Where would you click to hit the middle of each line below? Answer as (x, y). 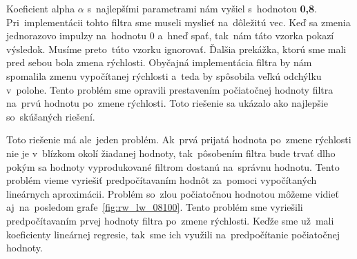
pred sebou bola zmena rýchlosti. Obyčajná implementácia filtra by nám (159, 62)
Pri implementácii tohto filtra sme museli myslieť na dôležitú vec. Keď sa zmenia (178, 22)
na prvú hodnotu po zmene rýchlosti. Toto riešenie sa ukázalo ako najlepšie (167, 103)
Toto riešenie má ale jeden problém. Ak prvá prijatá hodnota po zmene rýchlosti (179, 139)
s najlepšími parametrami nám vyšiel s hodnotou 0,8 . (202, 8)
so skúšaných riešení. (51, 116)
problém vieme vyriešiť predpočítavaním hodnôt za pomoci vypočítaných (162, 180)
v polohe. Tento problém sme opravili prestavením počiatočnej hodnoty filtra (170, 89)
